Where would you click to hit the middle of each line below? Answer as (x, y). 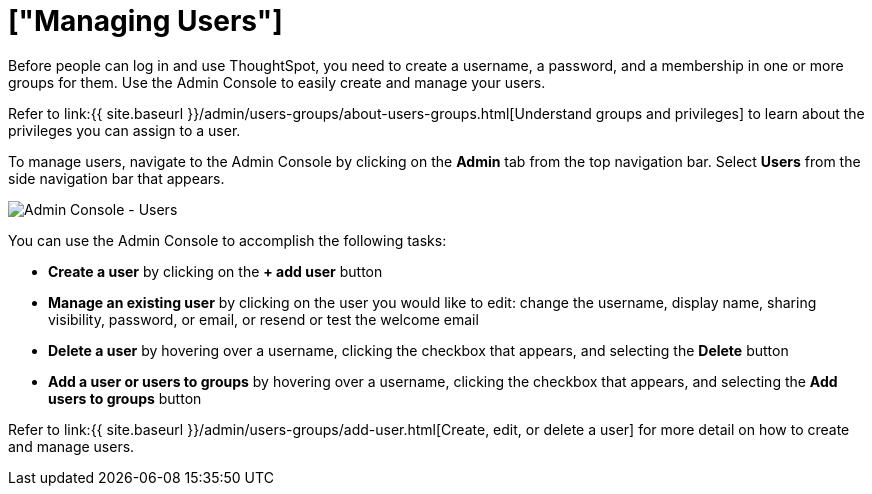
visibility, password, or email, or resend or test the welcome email (263, 319)
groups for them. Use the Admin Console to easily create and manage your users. (277, 82)
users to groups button (125, 398)
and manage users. (71, 446)
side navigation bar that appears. (116, 178)
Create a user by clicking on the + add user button (215, 271)
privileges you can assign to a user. (124, 130)
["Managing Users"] (145, 21)
